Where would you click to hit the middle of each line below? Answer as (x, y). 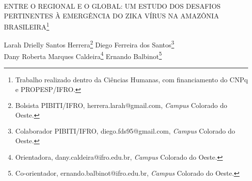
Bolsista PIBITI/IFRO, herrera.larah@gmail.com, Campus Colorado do (121, 105)
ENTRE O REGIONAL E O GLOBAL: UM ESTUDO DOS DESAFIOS (112, 6)
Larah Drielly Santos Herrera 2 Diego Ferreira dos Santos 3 (89, 44)
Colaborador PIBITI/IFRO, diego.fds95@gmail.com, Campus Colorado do (125, 131)
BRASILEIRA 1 (27, 26)
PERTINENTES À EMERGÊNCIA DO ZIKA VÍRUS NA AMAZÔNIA (111, 15)
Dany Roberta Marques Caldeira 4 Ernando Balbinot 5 (83, 55)
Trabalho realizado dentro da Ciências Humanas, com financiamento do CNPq (132, 79)
